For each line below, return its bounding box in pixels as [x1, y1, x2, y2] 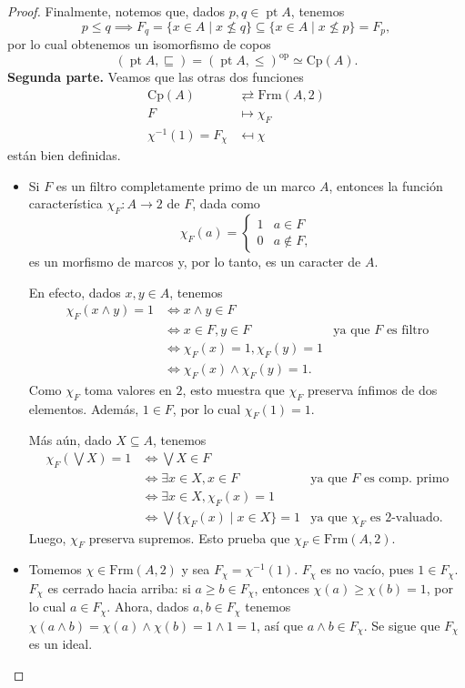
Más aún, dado [28, 430, 112, 450]
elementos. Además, [28, 399, 139, 418]
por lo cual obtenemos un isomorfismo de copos [7, 35, 271, 54]
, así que [257, 615, 304, 634]
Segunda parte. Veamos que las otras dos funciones [7, 67, 304, 86]
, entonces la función [329, 176, 443, 195]
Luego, [28, 528, 66, 547]
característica [28, 194, 103, 213]
